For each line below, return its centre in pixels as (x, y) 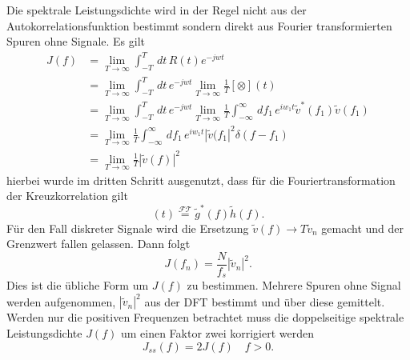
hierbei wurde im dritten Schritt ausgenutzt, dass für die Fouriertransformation (201, 180)
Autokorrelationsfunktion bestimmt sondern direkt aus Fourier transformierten (199, 25)
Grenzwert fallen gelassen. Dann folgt (98, 244)
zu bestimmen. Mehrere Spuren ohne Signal (294, 285)
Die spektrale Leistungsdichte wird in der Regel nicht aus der (157, 10)
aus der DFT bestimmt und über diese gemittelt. (265, 301)
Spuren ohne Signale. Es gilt (76, 41)
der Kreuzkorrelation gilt (67, 196)
